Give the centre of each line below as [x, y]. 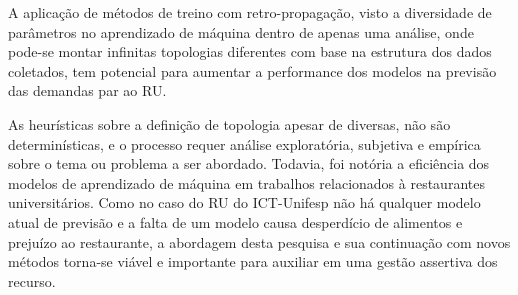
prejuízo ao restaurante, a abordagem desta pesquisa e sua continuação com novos [259, 241]
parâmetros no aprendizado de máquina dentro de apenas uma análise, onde [241, 31]
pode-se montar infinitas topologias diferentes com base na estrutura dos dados [250, 51]
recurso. [32, 280]
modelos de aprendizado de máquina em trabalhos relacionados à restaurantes [246, 182]
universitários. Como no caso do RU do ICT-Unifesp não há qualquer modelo [244, 202]
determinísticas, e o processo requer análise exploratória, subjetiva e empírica [244, 143]
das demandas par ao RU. [87, 90]
